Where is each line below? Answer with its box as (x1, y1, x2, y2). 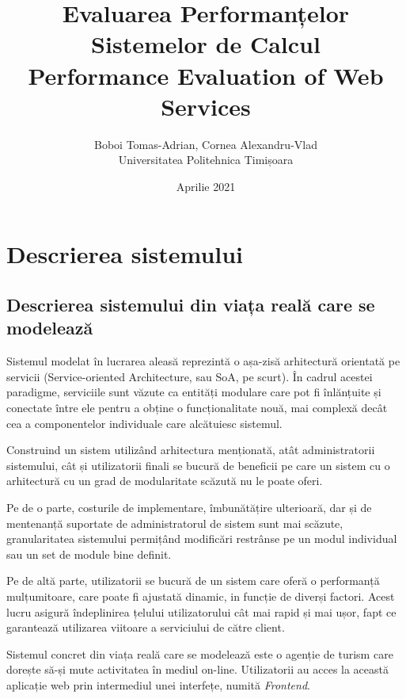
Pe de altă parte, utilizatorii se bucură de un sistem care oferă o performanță (6, 572, 380, 589)
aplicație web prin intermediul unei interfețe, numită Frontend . (6, 676, 310, 693)
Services (161, 90, 251, 122)
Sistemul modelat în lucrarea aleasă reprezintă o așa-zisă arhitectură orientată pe (6, 353, 400, 369)
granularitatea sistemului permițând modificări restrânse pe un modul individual (6, 530, 397, 547)
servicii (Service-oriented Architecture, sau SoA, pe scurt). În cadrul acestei (6, 368, 373, 384)
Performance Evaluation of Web (28, 59, 384, 91)
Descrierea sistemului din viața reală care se (6, 292, 375, 317)
